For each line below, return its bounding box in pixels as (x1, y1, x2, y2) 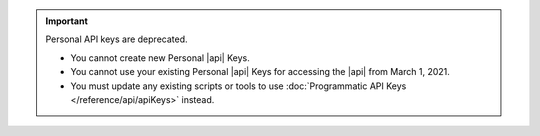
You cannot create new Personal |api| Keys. (70, 51, 250, 64)
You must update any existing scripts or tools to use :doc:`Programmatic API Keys (70, 80, 407, 92)
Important (45, 15, 89, 27)
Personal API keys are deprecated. (45, 33, 189, 45)
